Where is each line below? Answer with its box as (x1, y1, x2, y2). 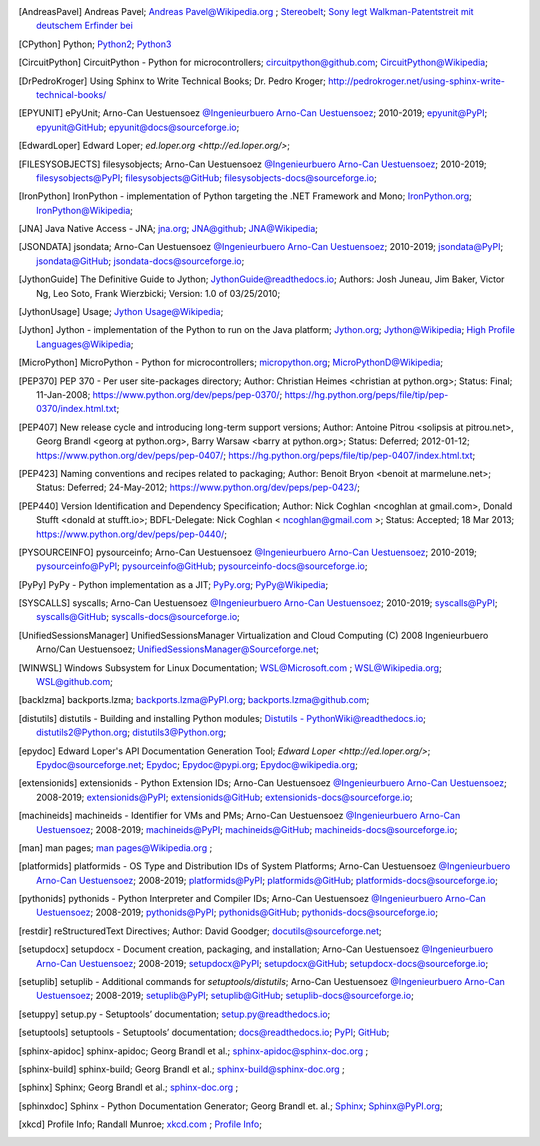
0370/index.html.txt (36, 403, 117, 415)
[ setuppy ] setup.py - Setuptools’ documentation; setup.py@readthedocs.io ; (18, 1008, 331, 1020)
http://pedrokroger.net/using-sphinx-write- (328, 75, 505, 87)
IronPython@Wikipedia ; (36, 204, 134, 216)
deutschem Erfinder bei (36, 20, 134, 32)
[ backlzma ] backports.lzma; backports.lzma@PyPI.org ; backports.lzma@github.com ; (18, 694, 370, 706)
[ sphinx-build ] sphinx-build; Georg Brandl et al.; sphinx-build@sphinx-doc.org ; (18, 1063, 345, 1075)
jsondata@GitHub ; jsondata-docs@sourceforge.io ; (36, 255, 245, 267)
